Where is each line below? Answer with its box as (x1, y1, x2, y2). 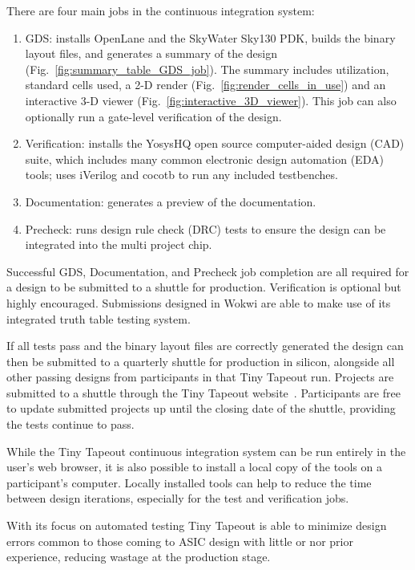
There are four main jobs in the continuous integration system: (6, 2, 315, 18)
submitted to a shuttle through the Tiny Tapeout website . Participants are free (6, 384, 401, 401)
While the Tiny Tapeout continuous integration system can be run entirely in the (6, 442, 406, 459)
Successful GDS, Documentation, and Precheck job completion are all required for (6, 263, 409, 279)
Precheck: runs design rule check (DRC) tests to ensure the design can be (25, 220, 386, 237)
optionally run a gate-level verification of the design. (25, 108, 282, 124)
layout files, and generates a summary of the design (25, 45, 277, 62)
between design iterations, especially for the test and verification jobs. (6, 490, 349, 507)
